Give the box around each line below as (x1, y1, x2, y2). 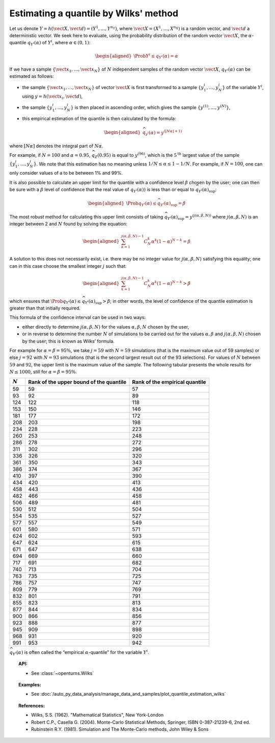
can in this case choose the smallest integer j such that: (9, 263, 127, 269)
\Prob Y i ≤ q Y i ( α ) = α (133, 52, 178, 60)
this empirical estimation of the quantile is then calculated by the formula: (22, 116, 176, 122)
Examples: (18, 682, 41, 688)
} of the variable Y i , (222, 83, 264, 90)
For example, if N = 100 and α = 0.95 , (9, 152, 91, 158)
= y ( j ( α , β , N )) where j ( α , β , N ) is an (185, 213, 258, 220)
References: (18, 702, 45, 708)
